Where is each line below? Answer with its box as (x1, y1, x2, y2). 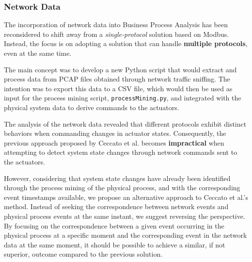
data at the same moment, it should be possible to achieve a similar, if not (4, 239, 225, 249)
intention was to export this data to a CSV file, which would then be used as (4, 83, 233, 93)
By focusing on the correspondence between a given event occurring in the (4, 220, 224, 230)
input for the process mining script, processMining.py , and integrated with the (4, 93, 241, 103)
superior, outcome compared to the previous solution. (4, 249, 163, 259)
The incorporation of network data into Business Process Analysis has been (4, 19, 228, 30)
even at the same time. (4, 48, 72, 58)
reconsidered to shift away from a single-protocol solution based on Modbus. (4, 29, 229, 39)
